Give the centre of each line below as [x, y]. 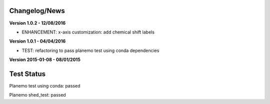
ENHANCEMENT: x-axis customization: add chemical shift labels [88, 32]
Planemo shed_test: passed [37, 95]
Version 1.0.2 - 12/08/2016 [37, 23]
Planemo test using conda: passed [45, 85]
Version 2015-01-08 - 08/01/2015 [45, 59]
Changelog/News [37, 11]
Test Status [27, 74]
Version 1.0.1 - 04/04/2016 [37, 41]
